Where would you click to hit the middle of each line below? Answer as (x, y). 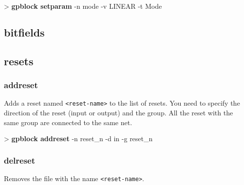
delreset (20, 160)
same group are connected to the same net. (68, 122)
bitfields (24, 32)
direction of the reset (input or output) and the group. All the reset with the (119, 113)
